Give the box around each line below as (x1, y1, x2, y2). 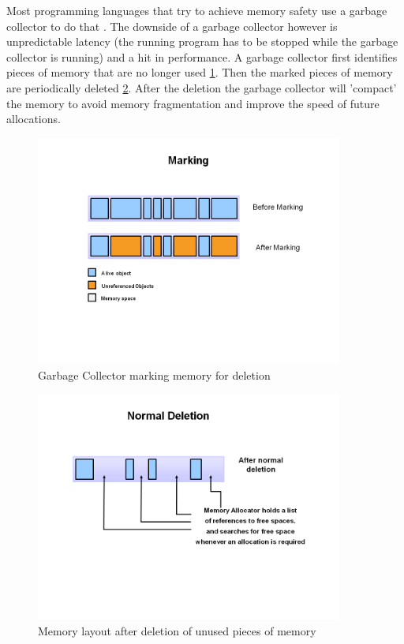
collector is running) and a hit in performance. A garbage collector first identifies (6, 48, 398, 65)
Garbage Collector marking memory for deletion (38, 366, 271, 383)
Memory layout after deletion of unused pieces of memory (38, 622, 316, 638)
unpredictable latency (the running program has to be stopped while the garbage (6, 33, 398, 50)
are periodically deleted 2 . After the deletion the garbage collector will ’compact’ (6, 79, 397, 95)
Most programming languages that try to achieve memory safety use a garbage (6, 2, 387, 18)
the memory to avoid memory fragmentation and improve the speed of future (6, 95, 380, 111)
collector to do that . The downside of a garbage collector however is (6, 17, 338, 34)
